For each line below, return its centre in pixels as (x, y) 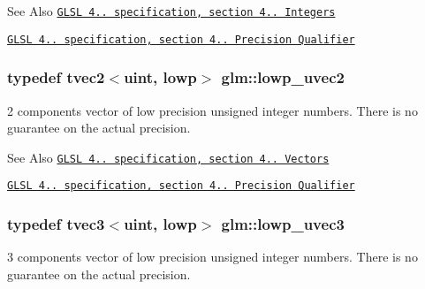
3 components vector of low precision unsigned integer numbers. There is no (212, 257)
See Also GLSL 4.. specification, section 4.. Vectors (168, 157)
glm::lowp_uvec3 (283, 223)
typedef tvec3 (56, 223)
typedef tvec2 (56, 77)
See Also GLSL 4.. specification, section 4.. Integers (171, 11)
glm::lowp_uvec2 (283, 77)
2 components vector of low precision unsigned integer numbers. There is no (212, 110)
